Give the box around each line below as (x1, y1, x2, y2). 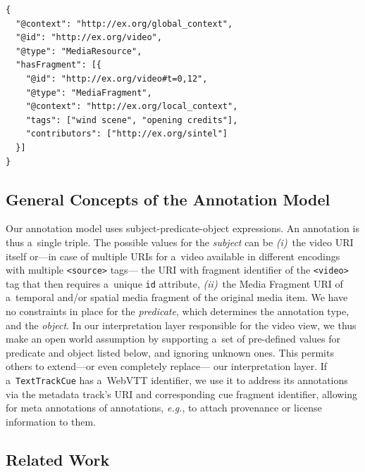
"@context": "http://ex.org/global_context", (16, 18, 233, 29)
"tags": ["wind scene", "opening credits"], (25, 115, 238, 125)
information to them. (6, 414, 97, 428)
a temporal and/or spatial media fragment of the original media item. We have (6, 290, 348, 305)
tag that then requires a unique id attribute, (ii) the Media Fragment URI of (6, 276, 343, 291)
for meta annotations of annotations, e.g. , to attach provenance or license (6, 400, 322, 415)
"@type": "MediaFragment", (25, 87, 152, 98)
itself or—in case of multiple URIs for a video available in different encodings (6, 248, 340, 263)
